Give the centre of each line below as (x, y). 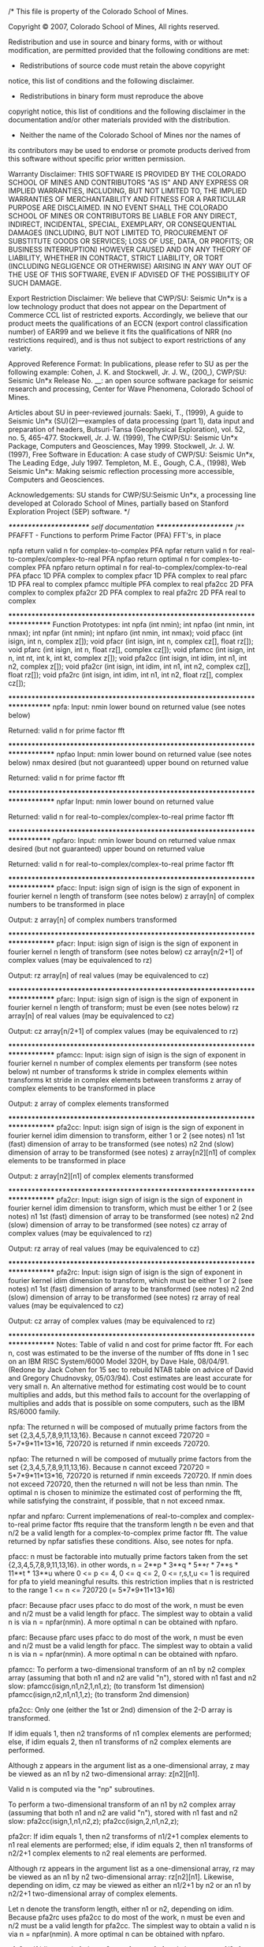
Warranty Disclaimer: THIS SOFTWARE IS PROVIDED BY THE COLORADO (127, 174)
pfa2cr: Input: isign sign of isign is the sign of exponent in (149, 1199)
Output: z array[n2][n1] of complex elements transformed (101, 1176)
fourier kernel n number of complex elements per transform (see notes (123, 1063)
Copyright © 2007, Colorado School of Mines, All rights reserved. (114, 26)
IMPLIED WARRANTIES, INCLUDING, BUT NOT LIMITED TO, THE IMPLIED (128, 191)
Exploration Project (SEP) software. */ (69, 511)
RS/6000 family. (34, 1412)
